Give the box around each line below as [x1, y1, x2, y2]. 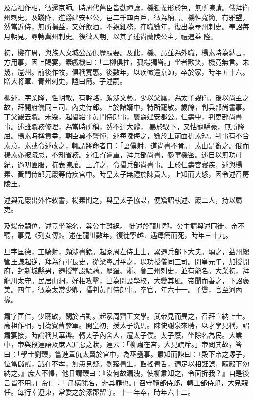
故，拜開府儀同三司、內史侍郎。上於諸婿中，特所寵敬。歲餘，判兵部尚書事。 [4, 102, 249, 112]
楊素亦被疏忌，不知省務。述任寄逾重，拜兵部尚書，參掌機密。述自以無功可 [4, 150, 242, 160]
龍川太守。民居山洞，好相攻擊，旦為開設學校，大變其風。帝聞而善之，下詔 [4, 275, 242, 285]
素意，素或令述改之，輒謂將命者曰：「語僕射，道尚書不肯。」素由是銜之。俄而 [4, 140, 249, 150]
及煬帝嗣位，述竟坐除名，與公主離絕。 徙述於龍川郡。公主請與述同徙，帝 [4, 220, 238, 230]
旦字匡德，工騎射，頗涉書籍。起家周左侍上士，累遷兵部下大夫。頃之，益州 [4, 247, 242, 257]
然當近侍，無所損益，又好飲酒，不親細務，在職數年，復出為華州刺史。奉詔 [4, 21, 242, 32]
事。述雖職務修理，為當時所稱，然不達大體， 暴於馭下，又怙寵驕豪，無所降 [4, 121, 245, 131]
